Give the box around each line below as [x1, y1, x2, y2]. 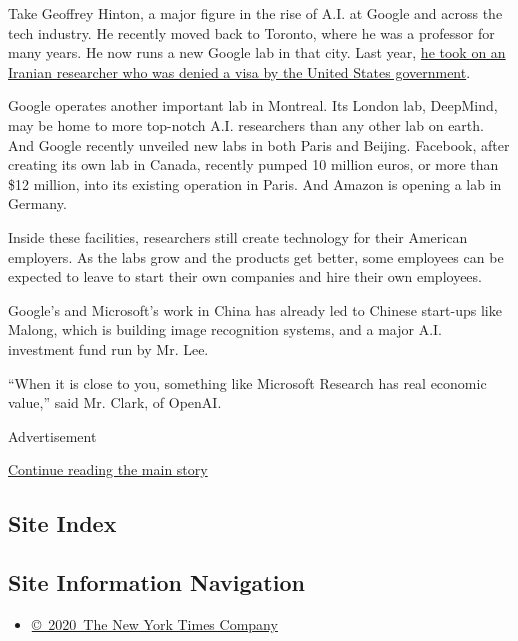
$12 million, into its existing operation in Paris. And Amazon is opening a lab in [8, 173, 502, 194]
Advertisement [8, 425, 97, 446]
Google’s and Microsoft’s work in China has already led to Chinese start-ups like [8, 299, 502, 320]
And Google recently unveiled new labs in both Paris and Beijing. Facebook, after [8, 134, 510, 155]
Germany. [8, 193, 67, 214]
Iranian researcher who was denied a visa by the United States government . [8, 61, 471, 82]
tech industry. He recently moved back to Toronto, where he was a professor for [8, 22, 495, 43]
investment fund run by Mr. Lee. [8, 338, 209, 359]
